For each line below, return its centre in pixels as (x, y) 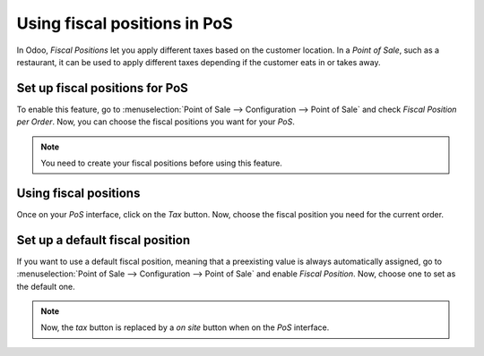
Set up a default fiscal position (104, 240)
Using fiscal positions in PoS (125, 23)
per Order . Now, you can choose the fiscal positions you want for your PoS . (156, 122)
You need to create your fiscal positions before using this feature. (161, 163)
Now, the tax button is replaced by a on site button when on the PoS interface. (185, 327)
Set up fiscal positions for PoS (102, 88)
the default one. (46, 286)
